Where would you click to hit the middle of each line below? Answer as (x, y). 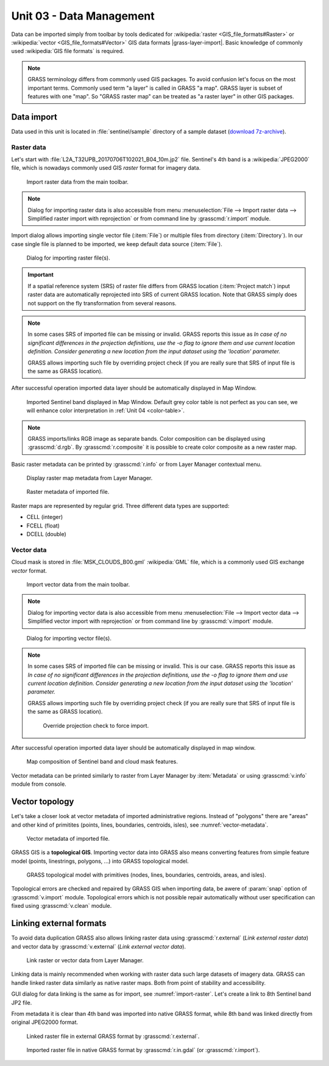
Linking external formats (59, 923)
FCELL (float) (43, 526)
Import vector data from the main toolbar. (78, 584)
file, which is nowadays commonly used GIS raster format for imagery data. (106, 168)
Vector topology (43, 802)
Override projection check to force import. (96, 725)
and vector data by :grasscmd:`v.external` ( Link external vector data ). (98, 946)
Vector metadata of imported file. (68, 838)
